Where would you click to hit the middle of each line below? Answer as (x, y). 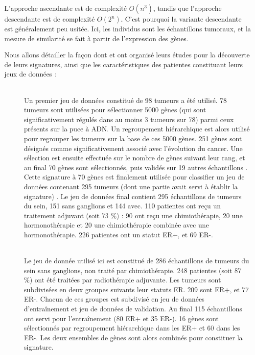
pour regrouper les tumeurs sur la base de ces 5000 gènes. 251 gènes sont (133, 138)
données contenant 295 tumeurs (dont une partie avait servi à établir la (131, 186)
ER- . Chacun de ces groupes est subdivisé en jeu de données (114, 299)
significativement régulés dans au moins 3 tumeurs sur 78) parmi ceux (129, 119)
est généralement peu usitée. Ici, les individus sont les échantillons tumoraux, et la (128, 28)
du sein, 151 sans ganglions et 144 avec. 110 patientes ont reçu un (123, 206)
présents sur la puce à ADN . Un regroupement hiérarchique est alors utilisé (137, 129)
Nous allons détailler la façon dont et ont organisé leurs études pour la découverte (127, 55)
